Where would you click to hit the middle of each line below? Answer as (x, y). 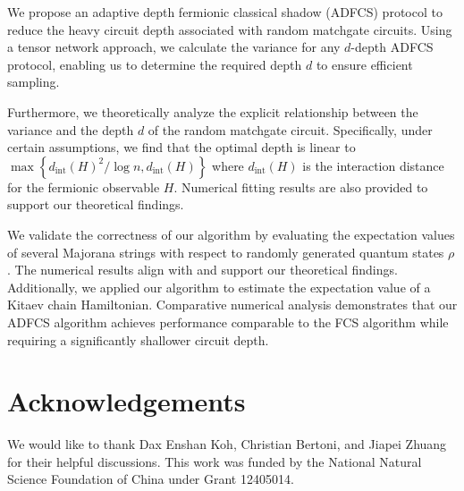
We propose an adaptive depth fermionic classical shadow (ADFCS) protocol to (225, 12)
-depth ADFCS (392, 47)
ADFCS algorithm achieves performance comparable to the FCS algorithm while (228, 322)
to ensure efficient (364, 64)
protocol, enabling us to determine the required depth (155, 64)
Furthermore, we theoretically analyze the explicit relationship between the (213, 111)
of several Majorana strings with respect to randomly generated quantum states (226, 252)
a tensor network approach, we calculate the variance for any (174, 47)
